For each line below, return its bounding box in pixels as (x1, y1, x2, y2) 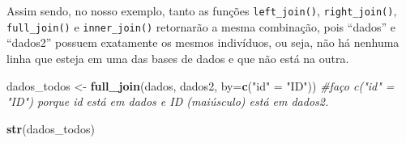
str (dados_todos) (6, 120, 95, 137)
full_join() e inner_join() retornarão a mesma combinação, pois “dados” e (6, 18, 395, 35)
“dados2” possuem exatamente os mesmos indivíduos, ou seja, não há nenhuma (6, 34, 400, 51)
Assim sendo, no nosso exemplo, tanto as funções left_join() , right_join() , (6, 2, 397, 19)
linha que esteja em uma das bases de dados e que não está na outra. (6, 49, 349, 66)
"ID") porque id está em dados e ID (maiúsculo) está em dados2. (6, 93, 329, 110)
